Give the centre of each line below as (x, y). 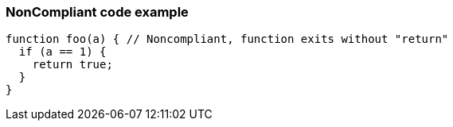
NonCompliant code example (97, 12)
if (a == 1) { (62, 52)
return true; (72, 65)
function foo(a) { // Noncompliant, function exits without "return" (227, 39)
